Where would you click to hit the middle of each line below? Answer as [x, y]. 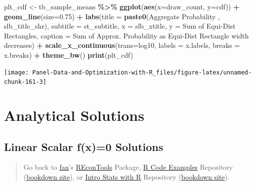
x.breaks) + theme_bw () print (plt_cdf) [69, 55]
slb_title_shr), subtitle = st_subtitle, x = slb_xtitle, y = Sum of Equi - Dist [120, 26]
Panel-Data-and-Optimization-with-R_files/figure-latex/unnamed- [142, 72]
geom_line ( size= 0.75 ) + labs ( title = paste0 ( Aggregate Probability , [112, 16]
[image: [17, 72]
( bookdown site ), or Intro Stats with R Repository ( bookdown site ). [127, 177]
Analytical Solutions [74, 115]
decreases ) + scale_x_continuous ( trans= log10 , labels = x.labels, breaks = [122, 45]
